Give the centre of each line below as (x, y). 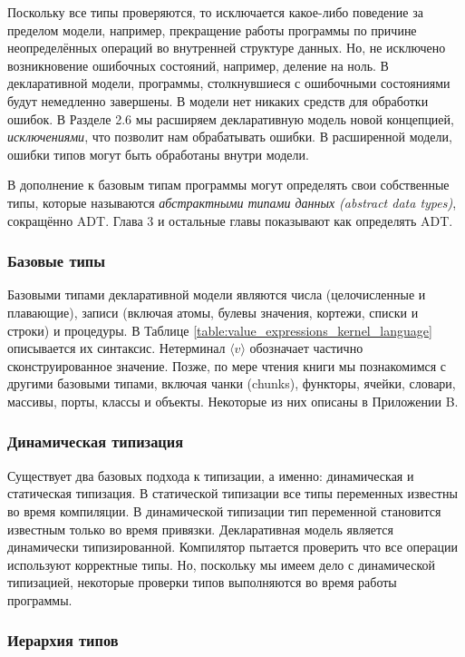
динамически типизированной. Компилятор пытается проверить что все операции (232, 547)
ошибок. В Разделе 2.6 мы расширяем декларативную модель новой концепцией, (231, 118)
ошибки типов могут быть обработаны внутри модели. (158, 154)
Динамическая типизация (96, 441)
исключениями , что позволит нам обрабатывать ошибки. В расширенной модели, (230, 137)
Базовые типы (57, 261)
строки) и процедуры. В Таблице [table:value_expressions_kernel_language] (220, 330)
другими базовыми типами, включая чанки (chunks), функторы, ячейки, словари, (232, 383)
